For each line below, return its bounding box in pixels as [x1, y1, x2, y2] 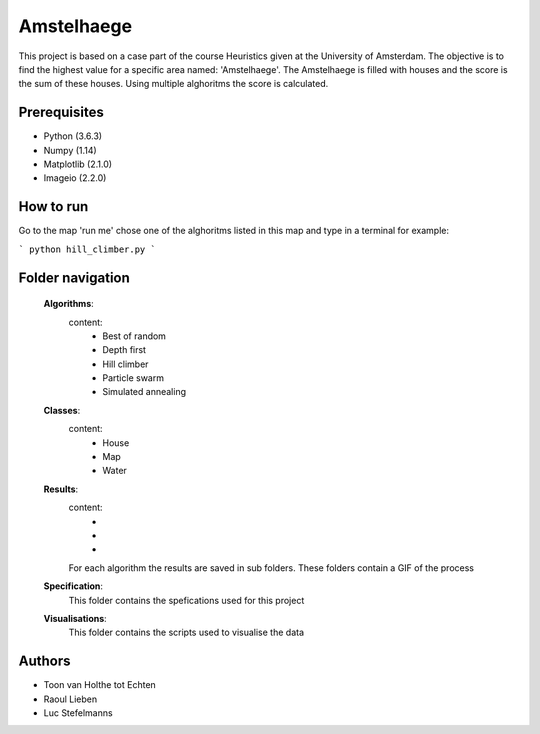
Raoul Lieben [43, 693, 98, 705]
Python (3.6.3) [43, 130, 103, 142]
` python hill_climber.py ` [18, 243, 157, 255]
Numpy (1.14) [43, 144, 97, 156]
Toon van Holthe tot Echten [43, 679, 157, 691]
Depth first [102, 344, 147, 356]
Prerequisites [18, 104, 104, 121]
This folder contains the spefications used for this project [68, 594, 305, 606]
